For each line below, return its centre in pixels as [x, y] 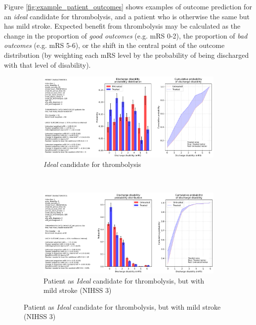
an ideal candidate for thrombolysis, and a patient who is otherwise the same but [127, 16]
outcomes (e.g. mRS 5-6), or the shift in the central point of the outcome [114, 45]
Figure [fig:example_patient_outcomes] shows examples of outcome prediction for [128, 6]
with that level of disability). [47, 64]
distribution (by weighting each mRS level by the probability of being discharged [127, 55]
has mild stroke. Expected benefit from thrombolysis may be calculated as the [122, 26]
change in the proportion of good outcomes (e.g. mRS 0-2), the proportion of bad [126, 35]
